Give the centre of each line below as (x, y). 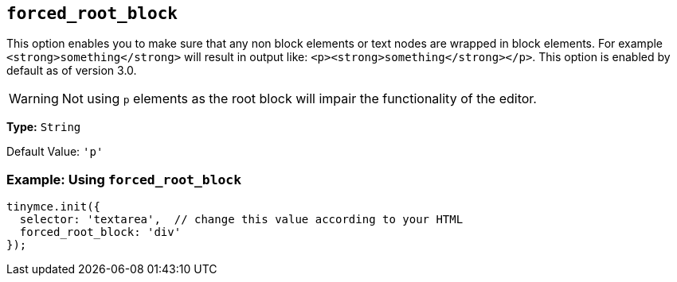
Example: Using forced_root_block (124, 179)
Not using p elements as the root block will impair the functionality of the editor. (299, 99)
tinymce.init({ (54, 207)
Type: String (44, 127)
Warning (34, 99)
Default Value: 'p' (55, 152)
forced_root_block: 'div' (100, 232)
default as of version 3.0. (72, 71)
